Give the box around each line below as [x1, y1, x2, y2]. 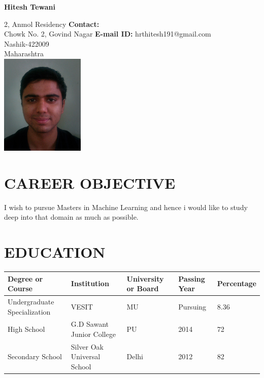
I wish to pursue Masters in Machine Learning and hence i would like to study [4, 201, 248, 212]
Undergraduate [8, 296, 54, 306]
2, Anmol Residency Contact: [4, 18, 100, 29]
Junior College [71, 329, 116, 339]
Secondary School [8, 351, 62, 362]
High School [8, 324, 45, 334]
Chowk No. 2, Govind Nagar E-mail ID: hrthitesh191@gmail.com [4, 28, 211, 39]
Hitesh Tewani [4, 2, 56, 12]
